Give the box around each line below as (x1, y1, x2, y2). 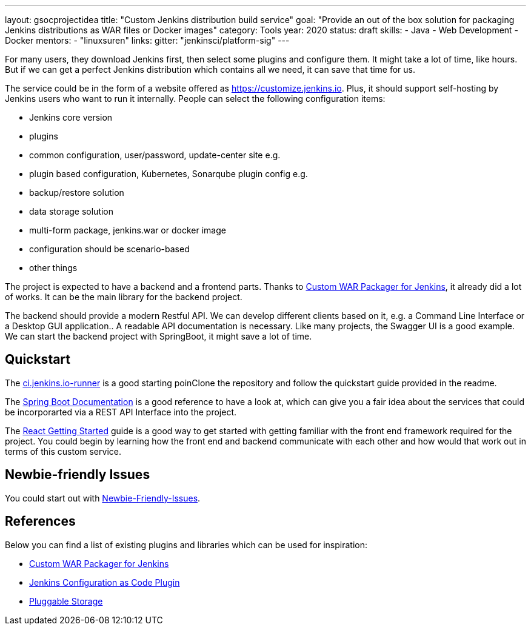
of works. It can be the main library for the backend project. (5, 292, 242, 302)
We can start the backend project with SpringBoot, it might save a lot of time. (5, 331, 312, 341)
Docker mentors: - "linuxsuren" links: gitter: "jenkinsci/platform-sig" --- (5, 35, 290, 45)
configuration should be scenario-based (29, 244, 190, 254)
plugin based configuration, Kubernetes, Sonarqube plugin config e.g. (29, 169, 308, 179)
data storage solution (29, 206, 114, 216)
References (5, 514, 76, 529)
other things (29, 263, 78, 273)
